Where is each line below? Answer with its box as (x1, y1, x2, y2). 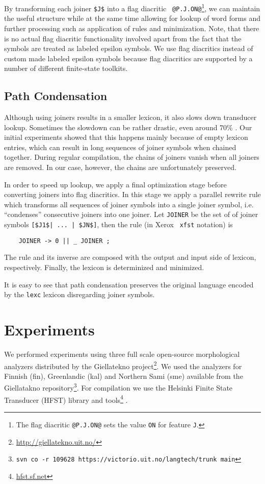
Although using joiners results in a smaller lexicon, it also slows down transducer (4, 112, 257, 123)
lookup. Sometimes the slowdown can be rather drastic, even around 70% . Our (4, 122, 252, 132)
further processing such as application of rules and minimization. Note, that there (4, 22, 259, 33)
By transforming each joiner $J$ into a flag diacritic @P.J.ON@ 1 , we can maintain (4, 2, 260, 13)
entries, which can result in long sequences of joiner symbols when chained (4, 141, 236, 152)
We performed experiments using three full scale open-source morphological (4, 348, 240, 359)
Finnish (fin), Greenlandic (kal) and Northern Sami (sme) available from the (4, 370, 243, 381)
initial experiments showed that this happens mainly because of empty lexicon (4, 132, 248, 142)
